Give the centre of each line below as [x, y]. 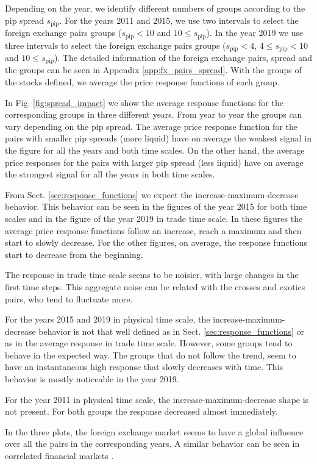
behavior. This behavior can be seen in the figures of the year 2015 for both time [156, 206]
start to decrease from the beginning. [74, 254]
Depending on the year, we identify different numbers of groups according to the [155, 8]
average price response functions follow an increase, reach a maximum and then [153, 230]
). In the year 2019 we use [255, 33]
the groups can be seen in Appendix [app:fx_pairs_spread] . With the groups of [153, 70]
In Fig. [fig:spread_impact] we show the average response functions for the [144, 102]
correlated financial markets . [59, 456]
